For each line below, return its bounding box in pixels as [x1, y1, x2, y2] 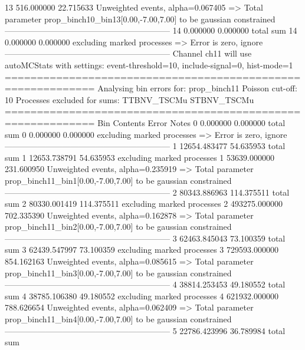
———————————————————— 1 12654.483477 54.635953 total [5, 140, 286, 152]
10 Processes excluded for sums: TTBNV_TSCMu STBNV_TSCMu [5, 93, 254, 105]
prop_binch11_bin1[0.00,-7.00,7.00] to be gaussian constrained [5, 174, 232, 186]
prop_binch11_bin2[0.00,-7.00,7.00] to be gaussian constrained [5, 220, 232, 233]
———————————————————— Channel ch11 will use [5, 47, 252, 60]
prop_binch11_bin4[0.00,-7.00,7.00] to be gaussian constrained [5, 313, 232, 325]
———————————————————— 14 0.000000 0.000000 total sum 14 [5, 24, 297, 37]
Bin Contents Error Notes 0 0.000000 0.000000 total [97, 116, 286, 128]
